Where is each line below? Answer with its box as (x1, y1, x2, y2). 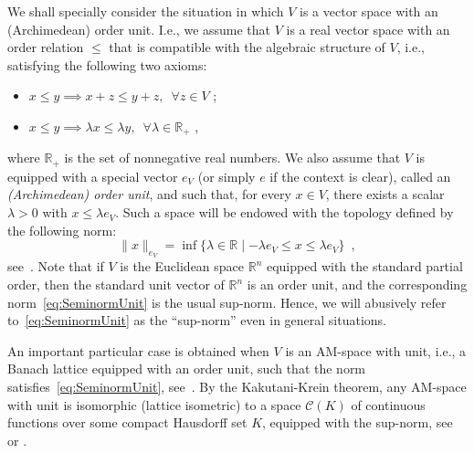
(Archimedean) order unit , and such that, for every (7, 184, 291, 204)
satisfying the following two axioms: (7, 55, 207, 74)
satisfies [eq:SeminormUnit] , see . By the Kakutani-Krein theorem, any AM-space (7, 377, 467, 396)
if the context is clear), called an (269, 166, 451, 185)
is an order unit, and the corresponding (247, 275, 468, 294)
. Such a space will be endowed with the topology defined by (115, 203, 454, 222)
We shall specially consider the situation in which (7, 2, 284, 20)
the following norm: (7, 220, 117, 239)
